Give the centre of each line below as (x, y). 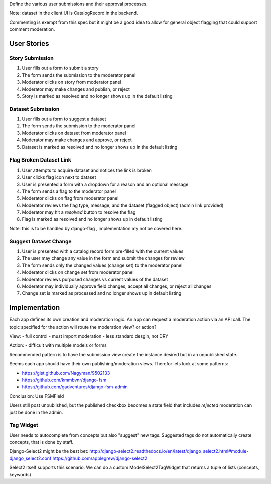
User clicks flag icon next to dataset (59, 177)
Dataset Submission (34, 109)
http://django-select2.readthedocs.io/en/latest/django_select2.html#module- (169, 451)
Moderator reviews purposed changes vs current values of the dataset (95, 279)
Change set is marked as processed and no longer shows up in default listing (102, 293)
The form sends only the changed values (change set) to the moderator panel (102, 265)
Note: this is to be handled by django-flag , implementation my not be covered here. (96, 228)
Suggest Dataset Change (41, 241)
